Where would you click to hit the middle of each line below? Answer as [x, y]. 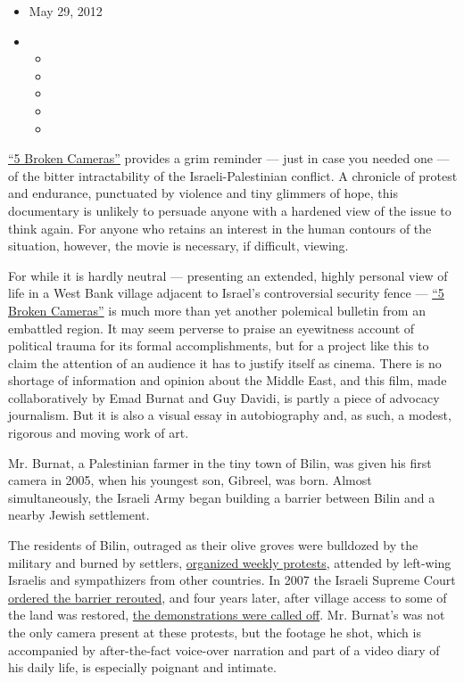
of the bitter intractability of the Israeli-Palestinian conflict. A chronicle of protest [233, 175]
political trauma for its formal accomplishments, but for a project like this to [219, 345]
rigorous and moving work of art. [99, 433]
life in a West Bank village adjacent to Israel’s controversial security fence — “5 [226, 293]
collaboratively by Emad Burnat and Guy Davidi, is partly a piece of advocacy [224, 397]
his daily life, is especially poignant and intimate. [142, 667]
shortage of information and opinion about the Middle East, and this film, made [228, 380]
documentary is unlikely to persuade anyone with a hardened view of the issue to [230, 210]
